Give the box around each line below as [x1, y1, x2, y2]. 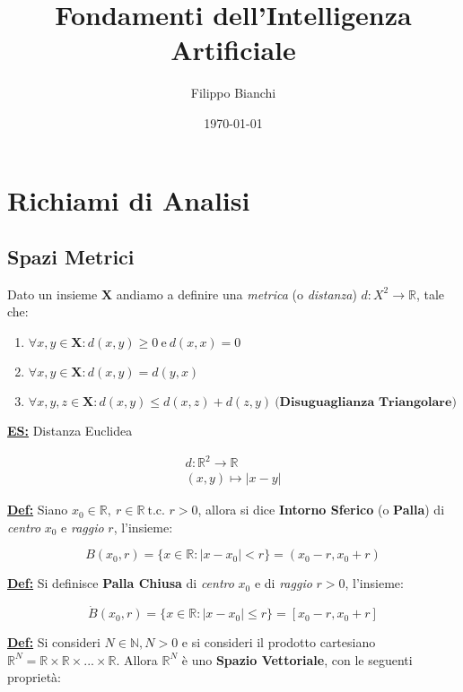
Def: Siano [7, 500, 68, 519]
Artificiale [170, 31, 296, 68]
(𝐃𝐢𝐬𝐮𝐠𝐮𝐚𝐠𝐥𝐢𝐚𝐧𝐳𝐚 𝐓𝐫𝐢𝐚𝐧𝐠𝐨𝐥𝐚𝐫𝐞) [275, 396, 457, 410]
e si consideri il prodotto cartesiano [181, 633, 376, 652]
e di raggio [254, 574, 312, 593]
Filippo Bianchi [190, 83, 276, 102]
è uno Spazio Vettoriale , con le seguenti [181, 650, 413, 669]
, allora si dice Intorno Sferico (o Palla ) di [197, 500, 445, 519]
